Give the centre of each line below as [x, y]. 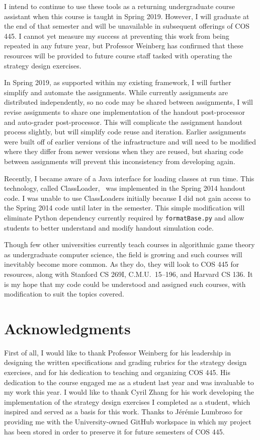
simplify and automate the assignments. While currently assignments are [116, 92]
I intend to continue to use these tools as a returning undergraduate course [120, 6]
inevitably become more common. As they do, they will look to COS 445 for [122, 264]
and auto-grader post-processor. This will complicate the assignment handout [123, 122]
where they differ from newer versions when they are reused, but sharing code [124, 151]
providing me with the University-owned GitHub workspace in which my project [128, 421]
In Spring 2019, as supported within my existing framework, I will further [118, 82]
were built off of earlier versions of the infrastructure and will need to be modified [130, 141]
